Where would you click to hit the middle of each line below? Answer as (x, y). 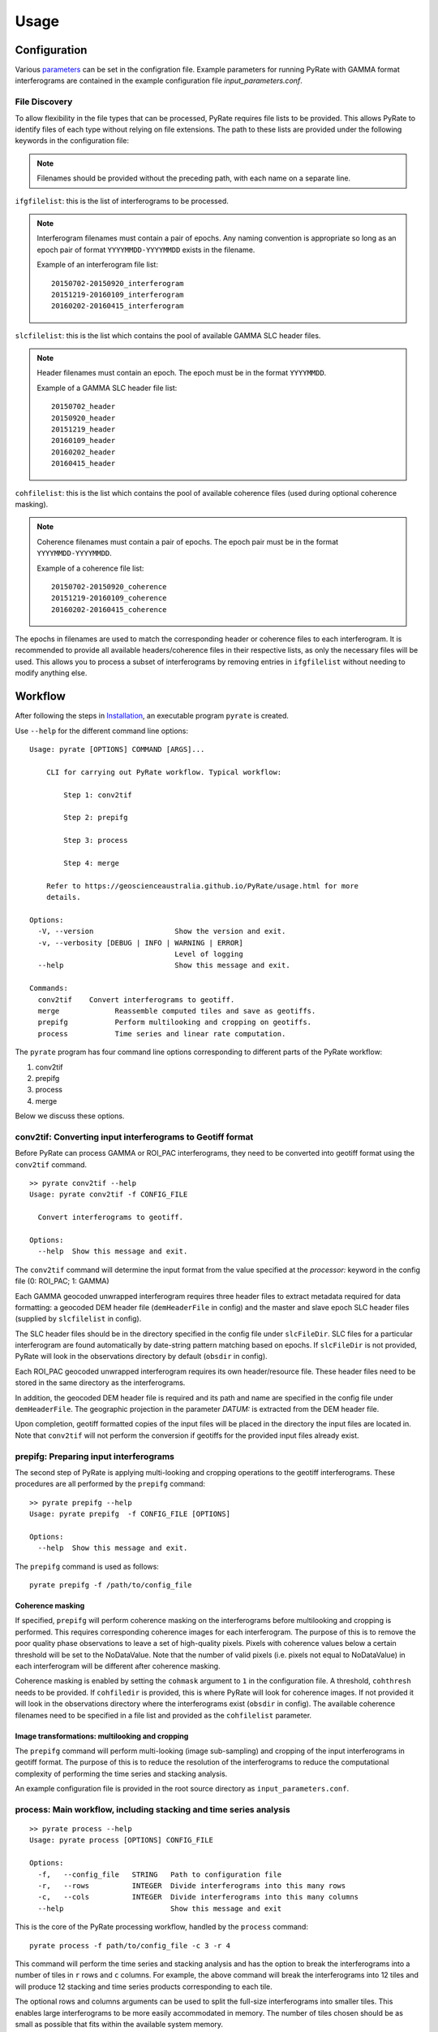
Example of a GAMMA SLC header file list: (107, 388)
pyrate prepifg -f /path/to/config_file (111, 1585)
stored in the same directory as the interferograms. (100, 1383)
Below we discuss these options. (70, 1116)
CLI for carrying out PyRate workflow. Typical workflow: (164, 772)
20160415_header (84, 464)
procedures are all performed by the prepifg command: (110, 1484)
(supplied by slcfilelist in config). (78, 1319)
